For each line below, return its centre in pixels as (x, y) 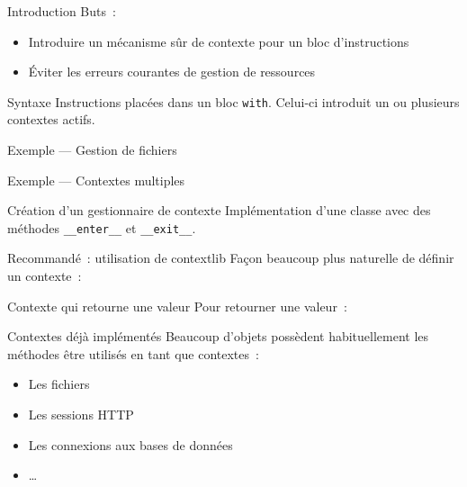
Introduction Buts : (62, 11)
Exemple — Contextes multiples (96, 180)
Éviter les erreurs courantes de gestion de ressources (172, 72)
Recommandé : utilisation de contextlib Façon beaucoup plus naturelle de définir (231, 258)
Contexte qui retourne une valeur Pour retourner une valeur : (177, 306)
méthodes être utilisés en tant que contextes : (133, 353)
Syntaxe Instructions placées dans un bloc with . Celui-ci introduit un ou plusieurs (233, 101)
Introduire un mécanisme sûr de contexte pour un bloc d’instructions (219, 41)
